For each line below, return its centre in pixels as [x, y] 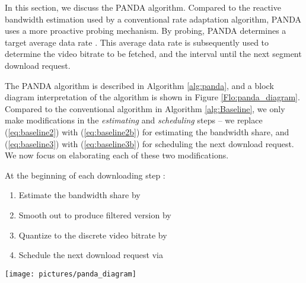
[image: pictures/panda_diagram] [71, 274]
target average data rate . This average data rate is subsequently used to [137, 42]
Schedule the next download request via [91, 255]
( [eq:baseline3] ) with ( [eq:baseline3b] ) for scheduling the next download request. [149, 143]
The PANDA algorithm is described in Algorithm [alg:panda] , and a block [139, 85]
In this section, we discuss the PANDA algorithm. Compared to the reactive [143, 7]
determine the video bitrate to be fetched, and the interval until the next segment [153, 54]
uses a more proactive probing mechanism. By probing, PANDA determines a [146, 31]
